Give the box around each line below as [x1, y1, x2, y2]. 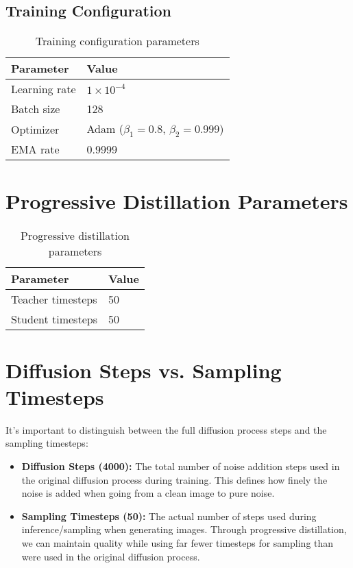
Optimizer [11, 121, 60, 137]
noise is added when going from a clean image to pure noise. [21, 486, 275, 500]
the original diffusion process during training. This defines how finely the [21, 472, 328, 486]
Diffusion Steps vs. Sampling [5, 356, 282, 384]
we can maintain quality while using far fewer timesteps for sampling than [21, 535, 334, 550]
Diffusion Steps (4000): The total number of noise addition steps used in [21, 459, 340, 473]
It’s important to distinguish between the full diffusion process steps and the [5, 422, 327, 436]
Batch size [11, 101, 60, 117]
